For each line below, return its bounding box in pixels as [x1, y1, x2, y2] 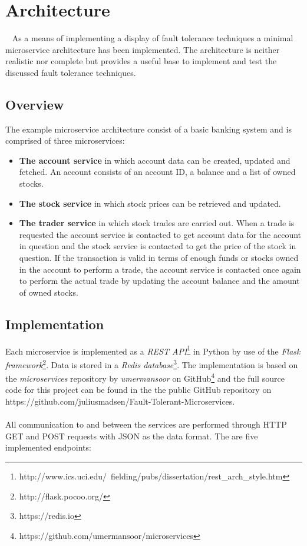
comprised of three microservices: [5, 134, 125, 147]
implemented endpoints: [5, 441, 91, 454]
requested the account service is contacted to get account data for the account [19, 228, 302, 240]
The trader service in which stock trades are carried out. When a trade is [19, 217, 295, 229]
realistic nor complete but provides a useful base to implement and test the [5, 55, 277, 67]
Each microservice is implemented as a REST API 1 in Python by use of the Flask [5, 343, 301, 357]
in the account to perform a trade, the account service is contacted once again [19, 263, 301, 275]
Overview [5, 95, 64, 113]
